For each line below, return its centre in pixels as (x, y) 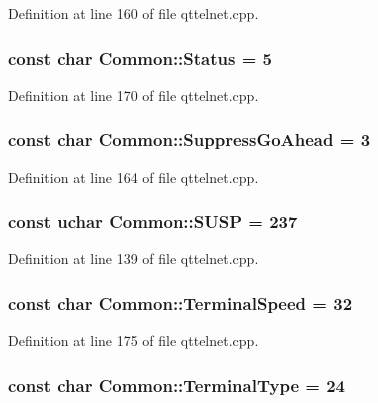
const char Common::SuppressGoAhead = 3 (189, 139)
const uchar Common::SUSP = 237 (153, 221)
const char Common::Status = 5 (140, 57)
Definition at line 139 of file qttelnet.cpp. (133, 258)
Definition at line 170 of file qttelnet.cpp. (133, 94)
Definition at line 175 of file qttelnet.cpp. (133, 340)
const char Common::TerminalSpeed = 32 (180, 302)
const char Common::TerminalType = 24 (177, 384)
